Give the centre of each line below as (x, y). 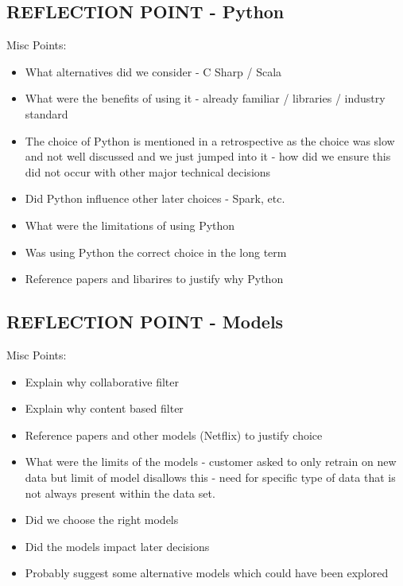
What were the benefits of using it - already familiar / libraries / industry (205, 98)
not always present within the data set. (120, 493)
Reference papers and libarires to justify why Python (154, 279)
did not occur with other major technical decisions (148, 171)
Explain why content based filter (104, 408)
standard (46, 113)
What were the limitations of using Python (130, 225)
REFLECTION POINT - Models (145, 322)
